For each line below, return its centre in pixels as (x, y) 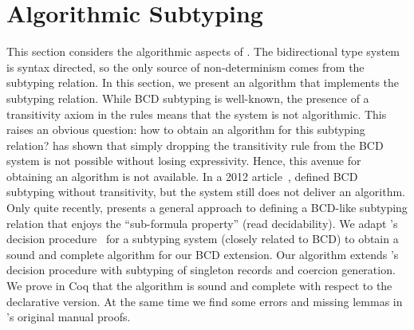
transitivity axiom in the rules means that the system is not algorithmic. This (197, 114)
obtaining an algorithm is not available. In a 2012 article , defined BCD (182, 176)
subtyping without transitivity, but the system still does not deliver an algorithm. (206, 192)
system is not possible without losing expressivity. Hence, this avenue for (184, 161)
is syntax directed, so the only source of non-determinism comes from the (185, 67)
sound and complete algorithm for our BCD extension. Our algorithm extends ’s (203, 254)
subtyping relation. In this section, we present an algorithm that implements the (203, 82)
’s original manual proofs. (69, 317)
